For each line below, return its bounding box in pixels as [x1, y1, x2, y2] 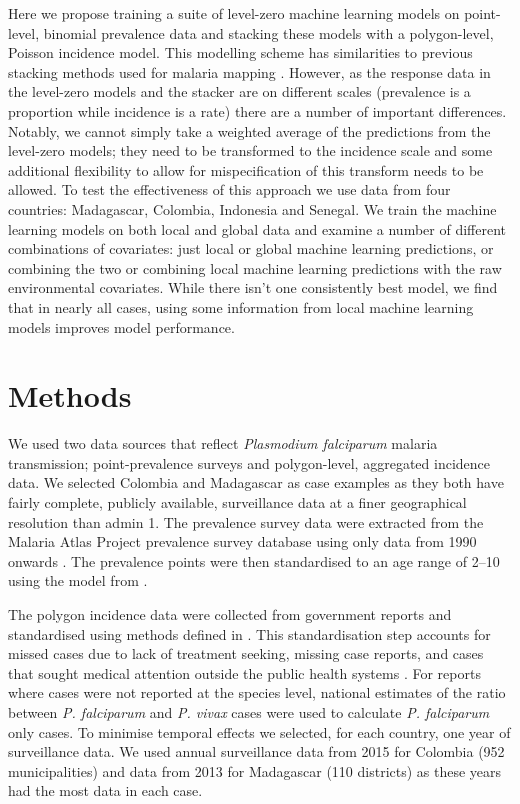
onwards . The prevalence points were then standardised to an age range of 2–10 [8, 550, 500, 571]
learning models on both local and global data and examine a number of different [8, 218, 507, 239]
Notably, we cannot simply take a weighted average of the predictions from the [8, 120, 491, 141]
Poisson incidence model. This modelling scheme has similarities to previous [8, 42, 473, 63]
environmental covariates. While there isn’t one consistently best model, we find [8, 277, 498, 298]
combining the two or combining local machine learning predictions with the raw [8, 257, 502, 278]
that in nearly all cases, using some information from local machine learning [8, 296, 474, 317]
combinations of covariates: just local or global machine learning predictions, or [8, 238, 494, 259]
